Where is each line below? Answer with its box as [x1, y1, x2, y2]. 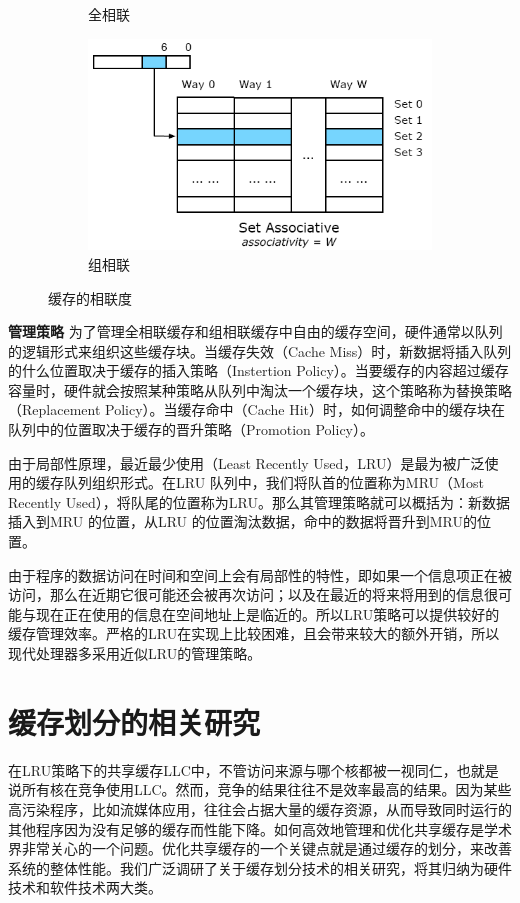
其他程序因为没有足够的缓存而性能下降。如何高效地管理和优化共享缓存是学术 [8, 818, 512, 839]
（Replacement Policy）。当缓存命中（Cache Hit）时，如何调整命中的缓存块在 [8, 399, 505, 420]
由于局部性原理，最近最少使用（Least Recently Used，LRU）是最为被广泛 [8, 452, 485, 473]
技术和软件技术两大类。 [8, 877, 162, 898]
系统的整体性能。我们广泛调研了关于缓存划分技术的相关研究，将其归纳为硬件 [8, 857, 512, 878]
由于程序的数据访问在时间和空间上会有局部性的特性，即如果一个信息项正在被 [8, 564, 512, 585]
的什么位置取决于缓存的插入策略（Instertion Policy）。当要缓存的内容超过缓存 [8, 360, 509, 381]
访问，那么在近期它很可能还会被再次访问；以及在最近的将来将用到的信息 [8, 584, 484, 605]
